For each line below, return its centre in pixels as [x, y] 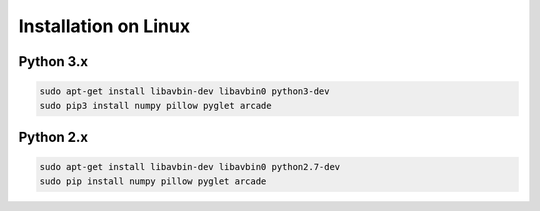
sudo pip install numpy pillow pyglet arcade [153, 181]
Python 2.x [53, 136]
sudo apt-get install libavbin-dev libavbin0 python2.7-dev [190, 167]
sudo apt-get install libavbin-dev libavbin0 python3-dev [184, 91]
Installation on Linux [104, 26]
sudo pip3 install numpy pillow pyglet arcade [155, 105]
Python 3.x [53, 61]
